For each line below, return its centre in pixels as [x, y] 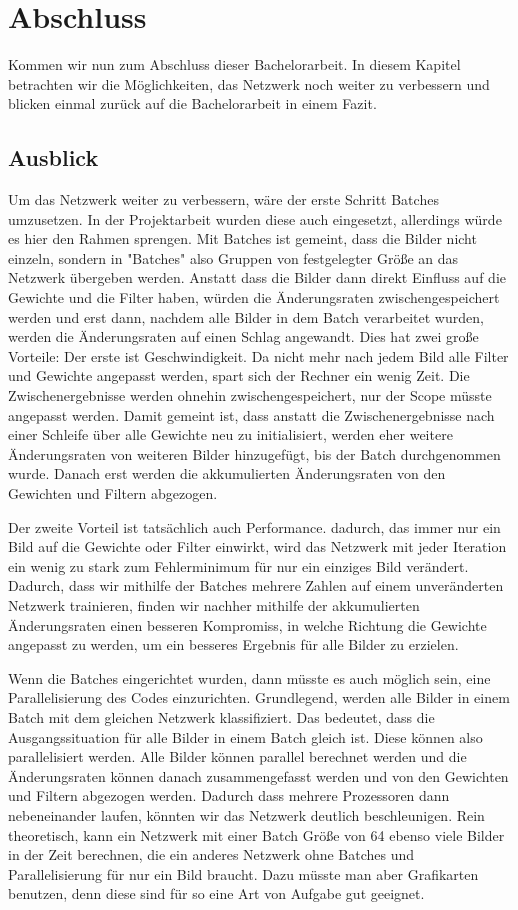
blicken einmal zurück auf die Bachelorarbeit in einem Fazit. [192, 103]
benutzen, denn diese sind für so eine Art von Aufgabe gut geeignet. [216, 893]
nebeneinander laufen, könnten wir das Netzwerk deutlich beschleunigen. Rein [246, 814]
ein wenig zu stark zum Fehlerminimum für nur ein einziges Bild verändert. [238, 565]
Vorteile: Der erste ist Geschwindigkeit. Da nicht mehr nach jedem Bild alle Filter [258, 355]
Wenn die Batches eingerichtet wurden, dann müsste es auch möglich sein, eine [249, 677]
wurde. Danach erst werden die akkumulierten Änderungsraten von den [227, 473]
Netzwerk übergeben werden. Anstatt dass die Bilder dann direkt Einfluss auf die [257, 277]
